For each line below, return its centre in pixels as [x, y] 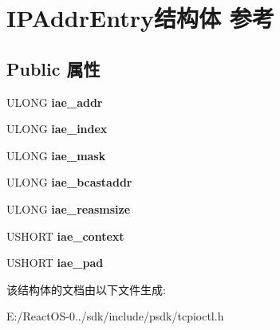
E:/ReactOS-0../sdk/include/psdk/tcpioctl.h [115, 316]
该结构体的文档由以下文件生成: [86, 289]
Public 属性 [53, 68]
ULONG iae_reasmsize [69, 208]
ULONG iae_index [57, 129]
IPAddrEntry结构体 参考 [140, 18]
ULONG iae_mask [56, 155]
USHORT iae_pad [55, 263]
